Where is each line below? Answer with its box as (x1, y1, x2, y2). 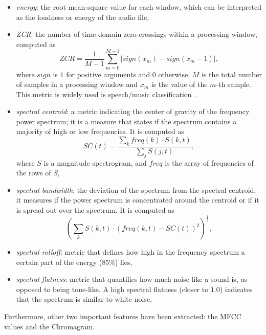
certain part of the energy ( (16, 256, 102, 267)
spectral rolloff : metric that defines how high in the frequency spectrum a (16, 247, 245, 257)
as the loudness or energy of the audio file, (16, 11, 149, 22)
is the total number (201, 69, 262, 79)
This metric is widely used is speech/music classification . (16, 88, 197, 99)
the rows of (16, 167, 51, 178)
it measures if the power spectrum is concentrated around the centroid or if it (16, 194, 259, 205)
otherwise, (158, 69, 190, 79)
